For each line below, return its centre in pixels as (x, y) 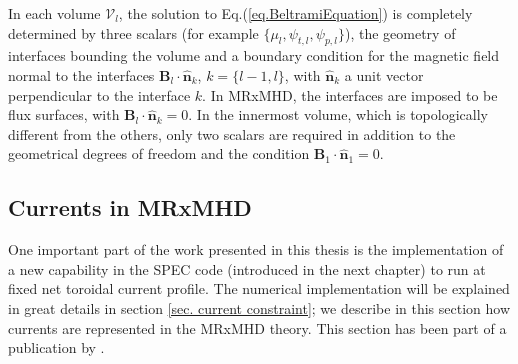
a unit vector (384, 74)
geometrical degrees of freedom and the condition (159, 153)
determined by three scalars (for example (133, 32)
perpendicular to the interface (99, 94)
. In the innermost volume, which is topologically (338, 114)
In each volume (54, 13)
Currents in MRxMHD (130, 207)
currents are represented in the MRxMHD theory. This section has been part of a (257, 327)
